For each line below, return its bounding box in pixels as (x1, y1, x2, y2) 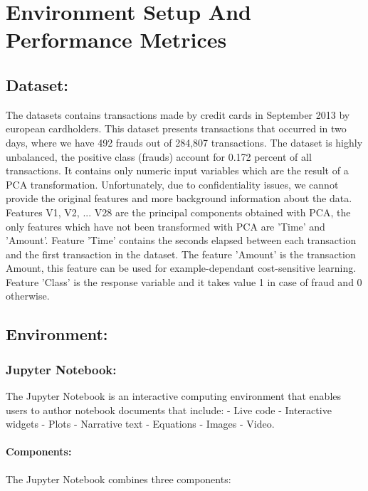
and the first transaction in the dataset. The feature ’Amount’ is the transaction (6, 246, 356, 261)
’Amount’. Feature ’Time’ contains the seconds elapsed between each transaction (6, 233, 357, 248)
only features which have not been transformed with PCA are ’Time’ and (6, 218, 325, 233)
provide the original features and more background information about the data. (6, 191, 352, 206)
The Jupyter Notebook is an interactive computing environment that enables (6, 389, 342, 403)
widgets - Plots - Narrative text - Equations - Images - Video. (6, 416, 275, 431)
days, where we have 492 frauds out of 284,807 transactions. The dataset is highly (6, 134, 363, 149)
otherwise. (6, 288, 50, 303)
